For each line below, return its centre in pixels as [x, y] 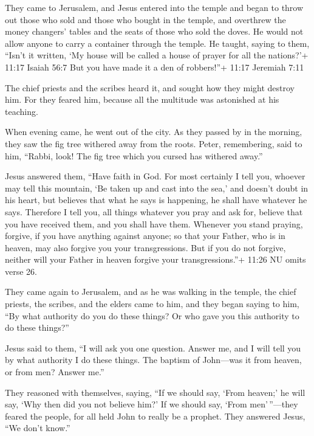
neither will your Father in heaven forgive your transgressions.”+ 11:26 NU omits [155, 259]
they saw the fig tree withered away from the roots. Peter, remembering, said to [154, 143]
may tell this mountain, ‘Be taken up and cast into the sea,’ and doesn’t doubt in [157, 188]
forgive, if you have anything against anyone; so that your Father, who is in [145, 236]
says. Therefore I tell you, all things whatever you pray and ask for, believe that [154, 211]
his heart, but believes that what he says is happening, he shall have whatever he [156, 200]
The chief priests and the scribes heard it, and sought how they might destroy [150, 87]
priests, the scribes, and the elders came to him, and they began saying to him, [152, 304]
